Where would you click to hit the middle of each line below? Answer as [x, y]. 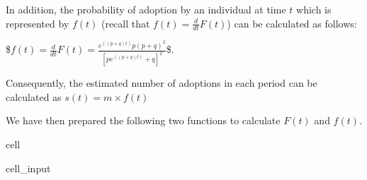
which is [314, 9]
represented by [38, 23]
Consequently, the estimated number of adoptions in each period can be [162, 83]
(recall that [125, 23]
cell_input [28, 168]
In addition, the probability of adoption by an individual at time [146, 9]
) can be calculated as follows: [292, 23]
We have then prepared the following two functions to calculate [143, 120]
